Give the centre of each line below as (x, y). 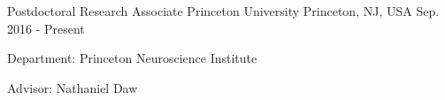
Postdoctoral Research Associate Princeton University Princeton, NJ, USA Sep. (223, 11)
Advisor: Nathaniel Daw (73, 87)
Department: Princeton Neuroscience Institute (132, 58)
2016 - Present (46, 28)
